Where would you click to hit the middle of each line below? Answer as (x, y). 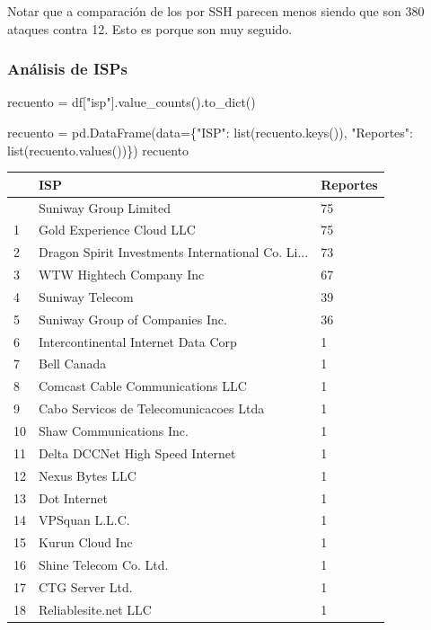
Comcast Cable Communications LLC (143, 386)
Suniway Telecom (86, 296)
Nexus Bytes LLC (88, 475)
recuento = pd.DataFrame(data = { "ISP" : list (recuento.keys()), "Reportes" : (210, 132)
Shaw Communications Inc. (114, 430)
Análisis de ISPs (67, 69)
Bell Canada (73, 364)
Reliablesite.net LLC (95, 609)
